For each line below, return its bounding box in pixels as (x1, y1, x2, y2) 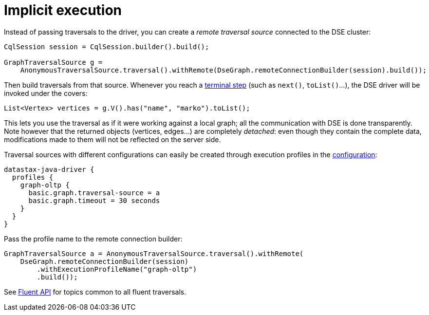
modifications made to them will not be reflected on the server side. (4, 135, 221, 144)
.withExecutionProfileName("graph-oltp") (37, 265, 197, 273)
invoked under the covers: (4, 89, 88, 97)
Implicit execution (4, 2, 122, 19)
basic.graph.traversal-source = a (28, 188, 160, 197)
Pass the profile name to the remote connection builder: (4, 234, 183, 243)
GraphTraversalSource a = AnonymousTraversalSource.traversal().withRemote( (4, 249, 304, 258)
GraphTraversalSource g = (4, 58, 103, 66)
